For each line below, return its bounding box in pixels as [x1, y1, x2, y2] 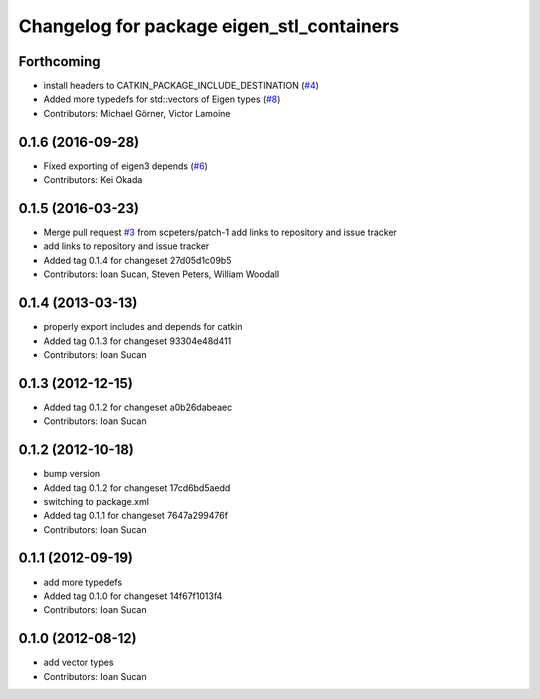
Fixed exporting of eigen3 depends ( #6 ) [43, 160, 209, 172]
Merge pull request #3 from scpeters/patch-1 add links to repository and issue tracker [43, 226, 397, 239]
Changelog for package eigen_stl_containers [18, 15, 400, 37]
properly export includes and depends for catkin [43, 321, 243, 333]
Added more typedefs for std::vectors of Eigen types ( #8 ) [43, 93, 281, 105]
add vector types [43, 656, 114, 669]
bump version [43, 468, 101, 480]
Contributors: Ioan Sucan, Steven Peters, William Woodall [43, 268, 280, 280]
